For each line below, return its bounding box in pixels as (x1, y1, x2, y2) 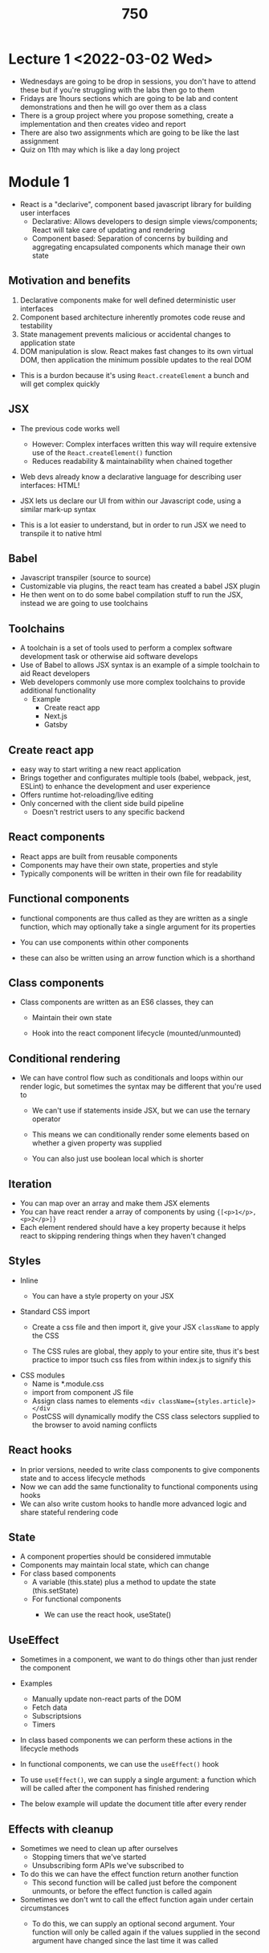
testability (19, 320, 53, 330)
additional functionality (19, 686, 96, 695)
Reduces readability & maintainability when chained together (31, 456, 233, 466)
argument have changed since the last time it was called (31, 1936, 218, 1946)
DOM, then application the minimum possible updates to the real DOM (19, 355, 251, 364)
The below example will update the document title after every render (19, 1799, 247, 1809)
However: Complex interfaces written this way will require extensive (31, 439, 257, 449)
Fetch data (31, 1703, 68, 1712)
